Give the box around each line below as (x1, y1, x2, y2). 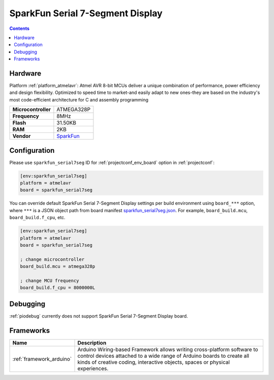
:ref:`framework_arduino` (12, 355, 72, 362)
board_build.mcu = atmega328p (20, 264, 95, 269)
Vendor (12, 132, 31, 140)
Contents (9, 25, 30, 31)
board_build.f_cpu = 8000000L (20, 285, 95, 291)
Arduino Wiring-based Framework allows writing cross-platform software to (77, 346, 258, 353)
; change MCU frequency (20, 278, 80, 284)
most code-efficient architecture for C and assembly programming (9, 96, 149, 102)
